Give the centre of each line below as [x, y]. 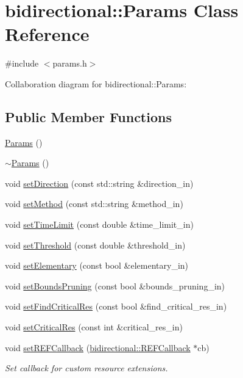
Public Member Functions [88, 116]
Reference [47, 34]
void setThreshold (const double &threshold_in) [95, 245]
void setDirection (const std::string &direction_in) [99, 183]
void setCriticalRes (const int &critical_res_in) [94, 327]
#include [22, 63]
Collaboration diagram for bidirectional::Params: [96, 83]
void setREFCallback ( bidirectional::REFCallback [98, 347]
